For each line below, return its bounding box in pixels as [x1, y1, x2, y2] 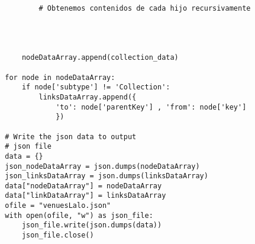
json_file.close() [21, 231, 94, 240]
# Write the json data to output [5, 132, 137, 141]
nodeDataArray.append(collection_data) [21, 53, 179, 62]
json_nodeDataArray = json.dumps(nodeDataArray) [5, 162, 200, 171]
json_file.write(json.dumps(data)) [21, 221, 162, 230]
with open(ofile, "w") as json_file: [5, 211, 153, 220]
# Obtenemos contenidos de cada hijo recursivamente [38, 4, 251, 12]
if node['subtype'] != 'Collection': [21, 83, 170, 92]
